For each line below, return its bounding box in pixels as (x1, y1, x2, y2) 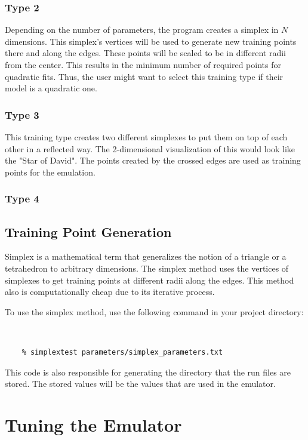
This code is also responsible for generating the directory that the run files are (5, 365, 291, 378)
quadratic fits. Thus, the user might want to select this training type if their (5, 70, 284, 82)
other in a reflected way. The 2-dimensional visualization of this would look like (5, 142, 295, 155)
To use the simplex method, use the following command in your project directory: (5, 305, 304, 318)
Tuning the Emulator (5, 413, 182, 437)
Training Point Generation (5, 222, 172, 241)
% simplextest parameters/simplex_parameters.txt (21, 348, 223, 357)
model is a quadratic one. (5, 82, 97, 94)
